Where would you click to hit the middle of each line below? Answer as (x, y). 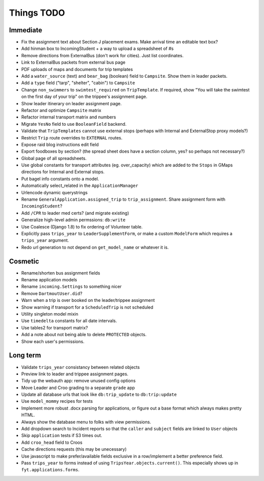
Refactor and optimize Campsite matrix (61, 110)
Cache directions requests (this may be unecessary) (74, 449)
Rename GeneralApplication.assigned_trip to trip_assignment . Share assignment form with (123, 199)
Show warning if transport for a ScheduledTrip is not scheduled (87, 307)
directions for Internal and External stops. (63, 172)
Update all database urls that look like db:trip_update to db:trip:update (99, 394)
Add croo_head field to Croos (52, 442)
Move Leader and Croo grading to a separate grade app (78, 388)
